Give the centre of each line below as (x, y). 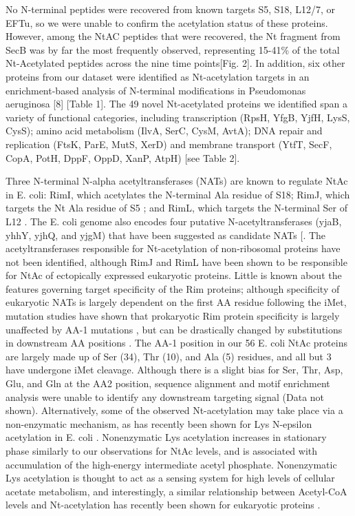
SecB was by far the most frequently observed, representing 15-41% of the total (173, 49)
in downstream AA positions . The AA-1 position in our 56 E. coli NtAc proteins (176, 343)
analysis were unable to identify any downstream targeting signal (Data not (165, 396)
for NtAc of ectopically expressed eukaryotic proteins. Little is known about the (174, 275)
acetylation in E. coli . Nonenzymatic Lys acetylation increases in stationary (166, 437)
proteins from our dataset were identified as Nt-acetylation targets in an (158, 76)
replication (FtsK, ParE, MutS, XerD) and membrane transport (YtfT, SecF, (169, 144)
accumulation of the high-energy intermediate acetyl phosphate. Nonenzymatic (171, 464)
